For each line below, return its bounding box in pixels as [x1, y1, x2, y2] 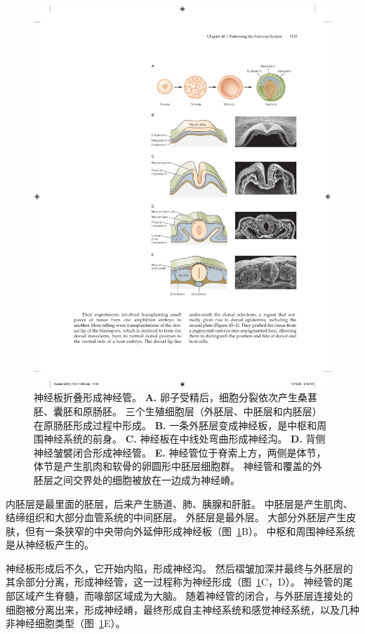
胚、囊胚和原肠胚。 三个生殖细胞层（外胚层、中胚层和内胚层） [34, 403, 322, 418]
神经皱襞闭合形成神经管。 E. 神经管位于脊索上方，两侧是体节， [34, 445, 326, 459]
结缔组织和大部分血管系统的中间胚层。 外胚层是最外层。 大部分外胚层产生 [6, 510, 347, 525]
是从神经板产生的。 [6, 537, 94, 552]
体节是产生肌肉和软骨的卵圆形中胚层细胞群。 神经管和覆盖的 [34, 459, 312, 473]
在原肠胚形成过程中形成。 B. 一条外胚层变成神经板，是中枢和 [34, 417, 317, 432]
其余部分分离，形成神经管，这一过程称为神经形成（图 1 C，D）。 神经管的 [6, 574, 343, 589]
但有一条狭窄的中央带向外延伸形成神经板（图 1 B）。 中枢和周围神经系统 [25, 523, 355, 538]
